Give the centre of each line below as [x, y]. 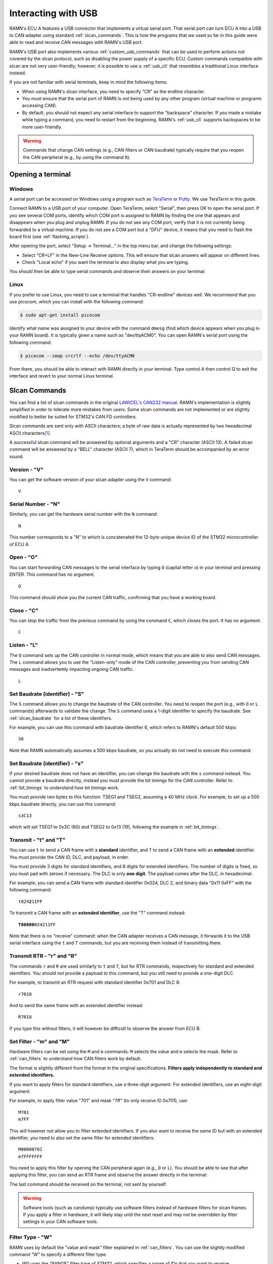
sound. [16, 456]
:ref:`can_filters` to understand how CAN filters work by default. [75, 1059]
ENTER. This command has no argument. [52, 574]
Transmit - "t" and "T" [37, 840]
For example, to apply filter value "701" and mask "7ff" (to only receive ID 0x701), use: [99, 1101]
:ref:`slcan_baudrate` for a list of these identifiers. [61, 718]
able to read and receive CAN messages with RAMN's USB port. [76, 42]
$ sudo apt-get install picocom [60, 315]
